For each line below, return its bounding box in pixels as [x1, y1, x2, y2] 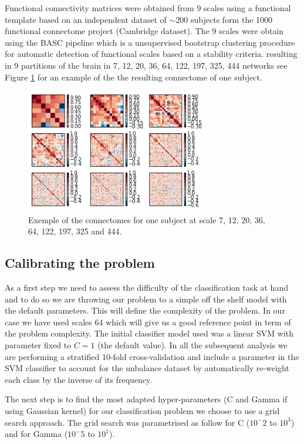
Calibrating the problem [5, 254, 155, 272]
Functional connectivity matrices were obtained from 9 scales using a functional [5, 2, 291, 14]
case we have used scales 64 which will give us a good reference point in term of [5, 315, 291, 328]
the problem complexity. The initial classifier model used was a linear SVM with [5, 327, 293, 339]
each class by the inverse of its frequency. [5, 373, 153, 385]
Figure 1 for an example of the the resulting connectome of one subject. [5, 70, 262, 83]
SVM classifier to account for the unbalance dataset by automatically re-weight [5, 362, 289, 374]
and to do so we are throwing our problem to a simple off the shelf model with [5, 292, 287, 305]
